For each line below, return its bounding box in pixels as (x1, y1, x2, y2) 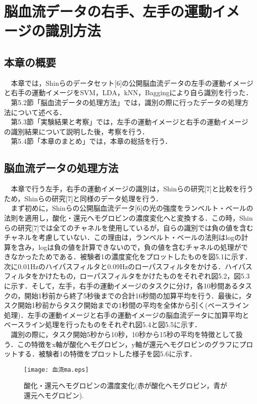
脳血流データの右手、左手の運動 (4, 1, 212, 21)
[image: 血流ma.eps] (24, 366, 89, 373)
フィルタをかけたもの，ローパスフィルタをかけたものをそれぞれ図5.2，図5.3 (4, 271, 250, 281)
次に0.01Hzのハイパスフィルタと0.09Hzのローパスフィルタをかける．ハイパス (4, 261, 253, 271)
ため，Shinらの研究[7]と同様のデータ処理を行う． (4, 193, 163, 203)
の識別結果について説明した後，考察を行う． (4, 126, 149, 136)
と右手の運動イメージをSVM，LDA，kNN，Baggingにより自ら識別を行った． (4, 87, 253, 98)
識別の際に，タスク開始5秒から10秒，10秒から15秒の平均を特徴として (10, 329, 236, 340)
